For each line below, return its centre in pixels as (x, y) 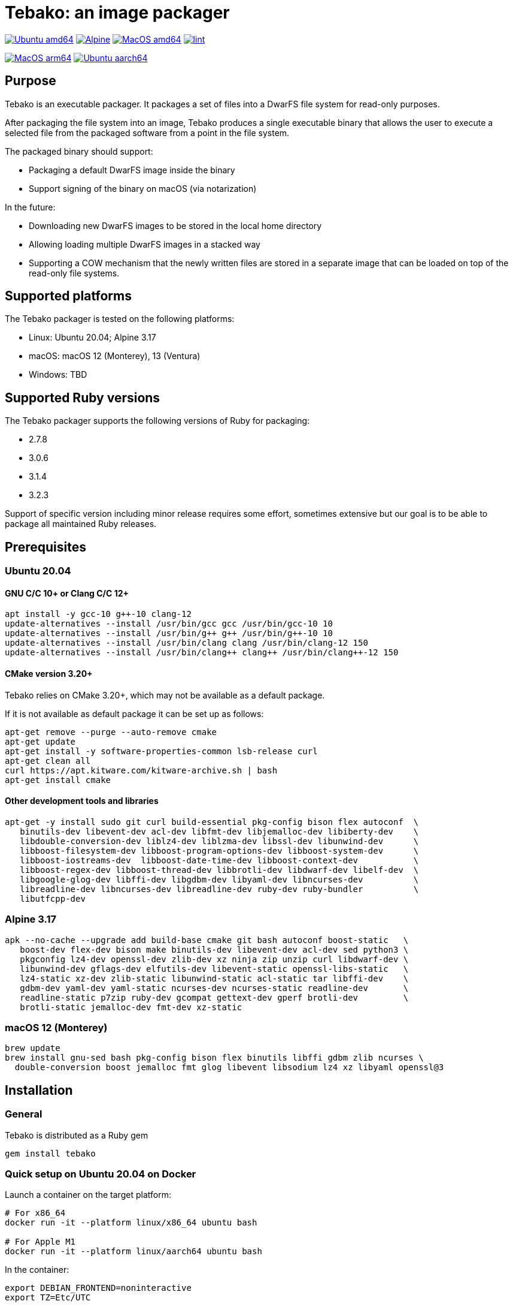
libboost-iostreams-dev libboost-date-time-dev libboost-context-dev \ (219, 860)
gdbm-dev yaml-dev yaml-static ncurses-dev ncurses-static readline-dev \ (214, 988)
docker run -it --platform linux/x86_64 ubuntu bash (131, 1223)
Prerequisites (45, 547)
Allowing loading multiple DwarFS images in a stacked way (145, 244)
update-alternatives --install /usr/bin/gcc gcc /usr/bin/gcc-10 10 (169, 624)
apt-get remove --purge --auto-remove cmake (111, 732)
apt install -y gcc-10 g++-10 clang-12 (98, 614)
